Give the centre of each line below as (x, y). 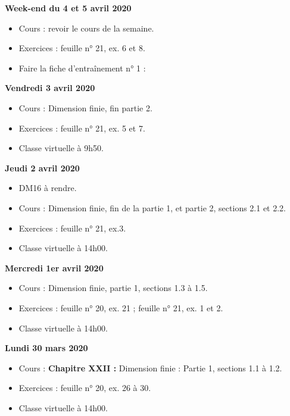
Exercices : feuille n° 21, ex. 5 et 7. (82, 128)
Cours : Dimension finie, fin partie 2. (85, 107)
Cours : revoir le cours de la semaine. (86, 28)
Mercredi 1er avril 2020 (54, 268)
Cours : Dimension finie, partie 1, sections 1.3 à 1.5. (113, 288)
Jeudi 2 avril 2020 (42, 168)
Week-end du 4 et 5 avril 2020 (68, 8)
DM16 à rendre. (48, 188)
